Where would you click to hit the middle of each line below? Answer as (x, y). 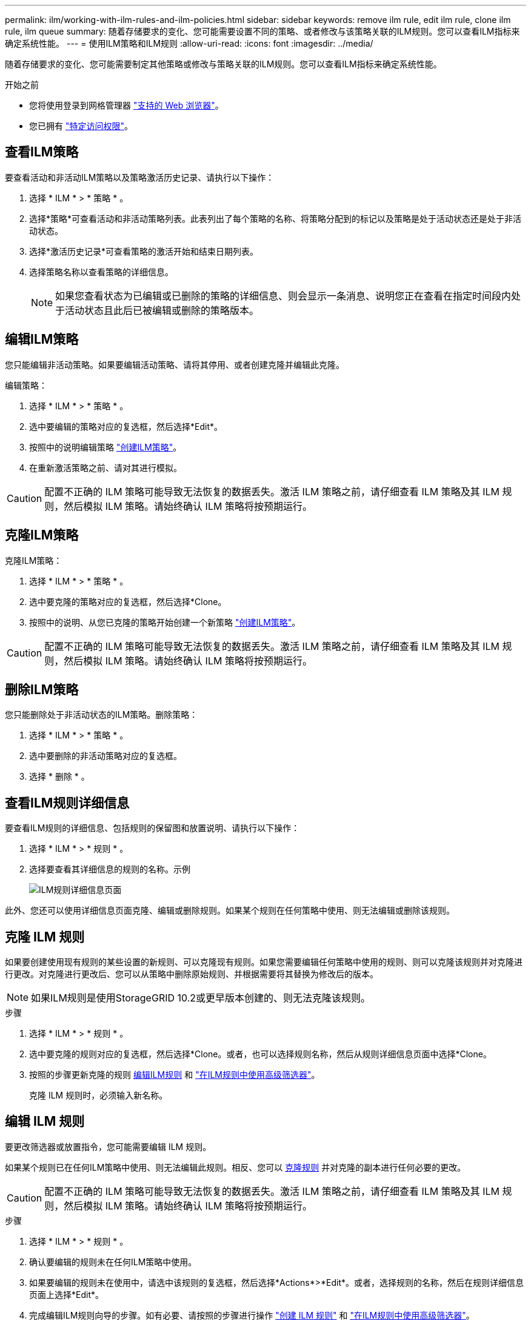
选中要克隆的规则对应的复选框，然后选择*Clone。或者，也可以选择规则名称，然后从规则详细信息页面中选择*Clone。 (260, 1054)
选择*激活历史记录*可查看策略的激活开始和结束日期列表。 (144, 251)
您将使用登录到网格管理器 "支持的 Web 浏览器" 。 (126, 105)
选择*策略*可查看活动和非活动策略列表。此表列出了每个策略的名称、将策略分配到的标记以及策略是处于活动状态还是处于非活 (276, 218)
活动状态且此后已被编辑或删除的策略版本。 (162, 310)
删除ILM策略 (42, 689)
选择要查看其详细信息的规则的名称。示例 (110, 869)
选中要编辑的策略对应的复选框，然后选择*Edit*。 (126, 426)
